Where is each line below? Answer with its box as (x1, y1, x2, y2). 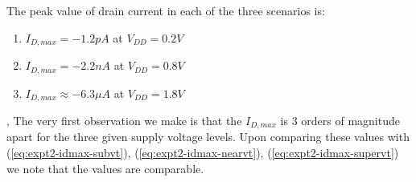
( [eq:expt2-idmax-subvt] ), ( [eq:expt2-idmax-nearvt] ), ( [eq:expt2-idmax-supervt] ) (6, 144, 399, 160)
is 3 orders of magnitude (280, 111, 400, 128)
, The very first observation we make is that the (6, 111, 242, 128)
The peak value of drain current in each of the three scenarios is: (6, 2, 325, 18)
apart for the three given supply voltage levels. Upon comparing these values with (6, 128, 410, 145)
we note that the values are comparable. (6, 160, 204, 176)
